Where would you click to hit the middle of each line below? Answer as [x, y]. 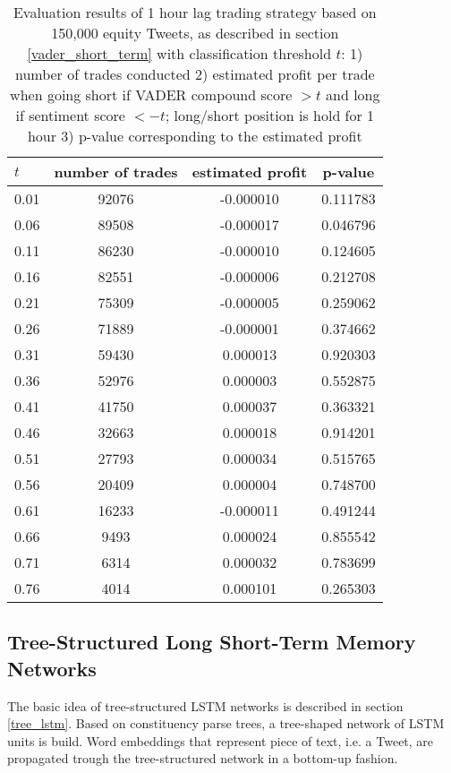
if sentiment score [70, 115]
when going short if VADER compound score [151, 94]
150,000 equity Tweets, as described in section [195, 33]
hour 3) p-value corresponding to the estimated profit [195, 136]
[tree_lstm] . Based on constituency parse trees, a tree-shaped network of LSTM [226, 723]
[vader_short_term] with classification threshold [179, 53]
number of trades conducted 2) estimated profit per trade [195, 74]
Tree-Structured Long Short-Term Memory [212, 642]
